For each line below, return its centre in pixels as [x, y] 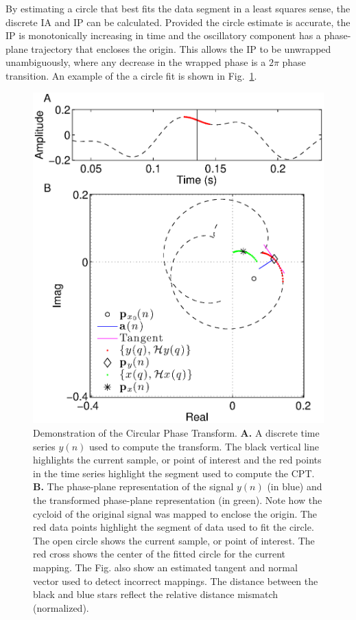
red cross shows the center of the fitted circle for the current [159, 554]
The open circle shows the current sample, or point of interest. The [174, 540]
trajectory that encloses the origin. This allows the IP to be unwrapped [181, 48]
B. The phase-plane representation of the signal [133, 486]
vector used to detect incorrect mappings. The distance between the [176, 581]
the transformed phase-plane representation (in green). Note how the [178, 500]
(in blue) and [295, 486]
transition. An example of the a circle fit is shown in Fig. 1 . [131, 75]
